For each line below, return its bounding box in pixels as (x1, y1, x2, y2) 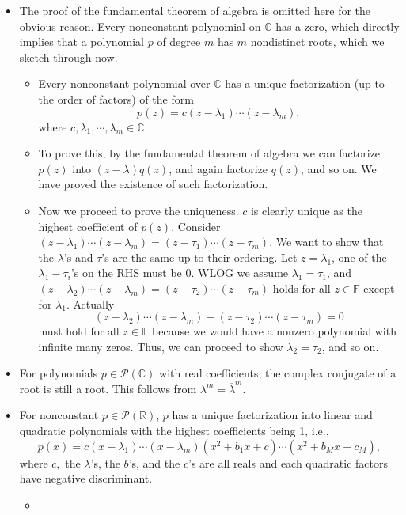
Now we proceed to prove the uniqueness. (38, 202, 239, 218)
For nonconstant (19, 407, 99, 423)
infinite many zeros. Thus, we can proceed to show (38, 338, 283, 354)
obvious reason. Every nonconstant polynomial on (19, 17, 261, 34)
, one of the (332, 248, 387, 265)
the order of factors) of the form (38, 90, 194, 107)
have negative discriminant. (19, 470, 153, 487)
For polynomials (19, 365, 98, 381)
